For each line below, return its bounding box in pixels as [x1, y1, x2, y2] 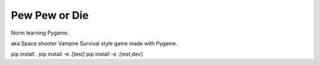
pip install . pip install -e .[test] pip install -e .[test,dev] [11, 50, 143, 58]
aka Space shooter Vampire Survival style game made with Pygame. [11, 40, 178, 47]
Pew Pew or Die [11, 9, 89, 22]
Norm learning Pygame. [11, 29, 69, 36]
